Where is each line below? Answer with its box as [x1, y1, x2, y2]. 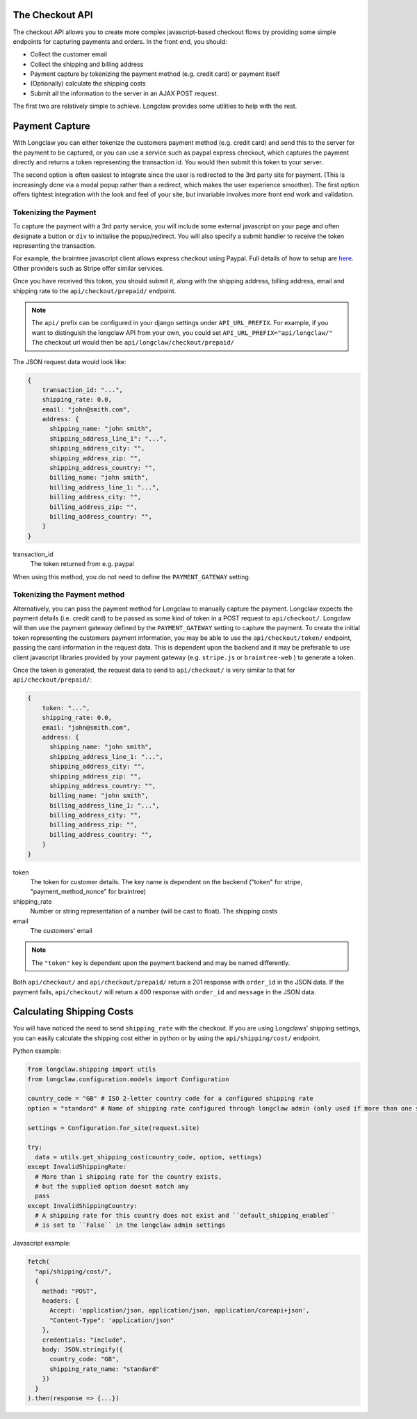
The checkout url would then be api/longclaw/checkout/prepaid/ [31, 338, 235, 347]
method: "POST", [42, 1287, 97, 1295]
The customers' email [30, 926, 93, 934]
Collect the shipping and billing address [30, 60, 144, 68]
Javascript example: [13, 1239, 71, 1248]
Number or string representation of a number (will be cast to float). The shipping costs [30, 907, 278, 916]
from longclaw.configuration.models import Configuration [27, 1075, 229, 1083]
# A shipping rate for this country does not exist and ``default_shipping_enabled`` [35, 1212, 336, 1220]
